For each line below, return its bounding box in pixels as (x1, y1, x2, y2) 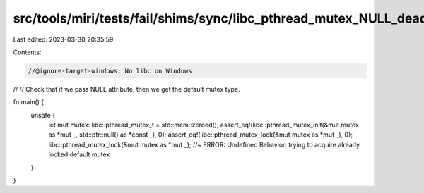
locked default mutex (48, 150, 110, 158)
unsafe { (30, 111, 56, 119)
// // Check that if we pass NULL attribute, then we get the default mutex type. (13, 85, 240, 93)
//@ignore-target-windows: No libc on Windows (28, 67, 192, 75)
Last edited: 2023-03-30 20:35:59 (13, 35, 114, 44)
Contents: (13, 48, 42, 56)
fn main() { (13, 98, 45, 106)
